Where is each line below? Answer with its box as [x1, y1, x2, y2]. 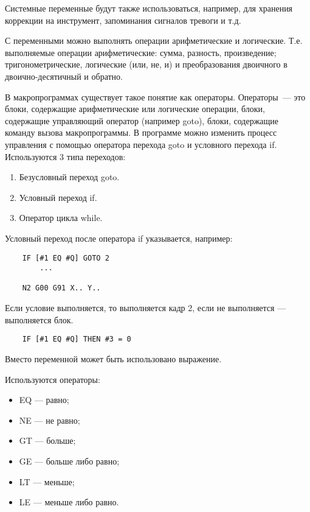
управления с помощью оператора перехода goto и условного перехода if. [5, 138, 277, 150]
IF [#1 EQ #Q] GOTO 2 [22, 253, 109, 262]
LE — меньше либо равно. [19, 496, 119, 508]
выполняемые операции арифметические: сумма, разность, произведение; [5, 46, 277, 58]
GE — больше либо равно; [19, 454, 120, 467]
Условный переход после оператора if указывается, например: [5, 231, 233, 244]
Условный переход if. [19, 191, 97, 203]
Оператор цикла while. [19, 211, 103, 224]
